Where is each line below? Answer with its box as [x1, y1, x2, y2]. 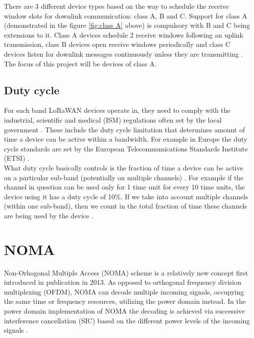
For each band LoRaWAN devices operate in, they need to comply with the [4, 105, 231, 115]
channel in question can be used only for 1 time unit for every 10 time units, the [4, 182, 245, 192]
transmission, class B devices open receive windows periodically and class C [4, 39, 231, 49]
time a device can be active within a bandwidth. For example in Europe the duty [4, 134, 248, 144]
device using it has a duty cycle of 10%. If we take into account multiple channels [4, 191, 248, 201]
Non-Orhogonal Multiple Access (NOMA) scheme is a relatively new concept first [4, 267, 248, 277]
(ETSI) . [4, 153, 29, 163]
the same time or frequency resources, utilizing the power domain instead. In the [4, 296, 246, 306]
